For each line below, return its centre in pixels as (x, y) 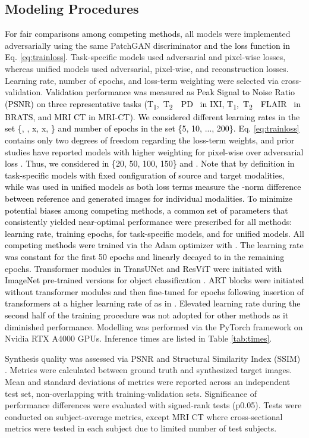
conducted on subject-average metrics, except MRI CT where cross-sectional (144, 416)
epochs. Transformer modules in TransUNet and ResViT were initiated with (144, 268)
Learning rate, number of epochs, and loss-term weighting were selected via (142, 80)
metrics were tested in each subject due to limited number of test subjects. (141, 428)
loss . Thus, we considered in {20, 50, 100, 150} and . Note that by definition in (150, 163)
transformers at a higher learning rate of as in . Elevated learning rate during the (153, 303)
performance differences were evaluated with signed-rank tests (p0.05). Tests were (153, 405)
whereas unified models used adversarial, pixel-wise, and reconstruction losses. (147, 68)
